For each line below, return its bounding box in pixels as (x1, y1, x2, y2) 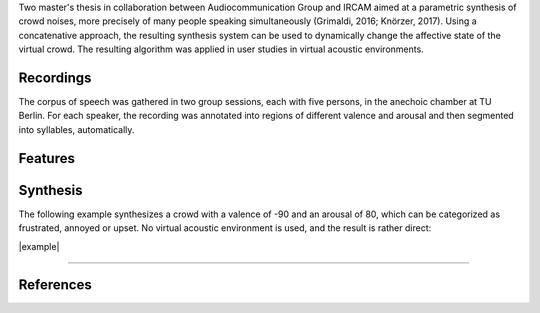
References (18, 276, 92, 294)
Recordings (18, 69, 92, 86)
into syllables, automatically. (18, 123, 135, 135)
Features (18, 150, 75, 167)
